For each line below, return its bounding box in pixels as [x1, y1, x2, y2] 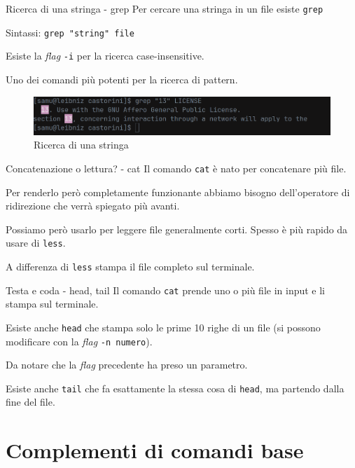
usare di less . [6, 235, 66, 250]
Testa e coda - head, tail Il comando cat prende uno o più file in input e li [6, 282, 326, 297]
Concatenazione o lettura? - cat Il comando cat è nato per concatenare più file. [6, 160, 347, 175]
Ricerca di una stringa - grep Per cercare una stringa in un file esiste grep [6, 1, 323, 15]
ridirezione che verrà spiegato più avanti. [6, 198, 180, 213]
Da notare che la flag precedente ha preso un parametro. [6, 357, 248, 372]
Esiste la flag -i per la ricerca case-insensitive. [6, 48, 204, 63]
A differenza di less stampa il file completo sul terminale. [6, 259, 255, 273]
